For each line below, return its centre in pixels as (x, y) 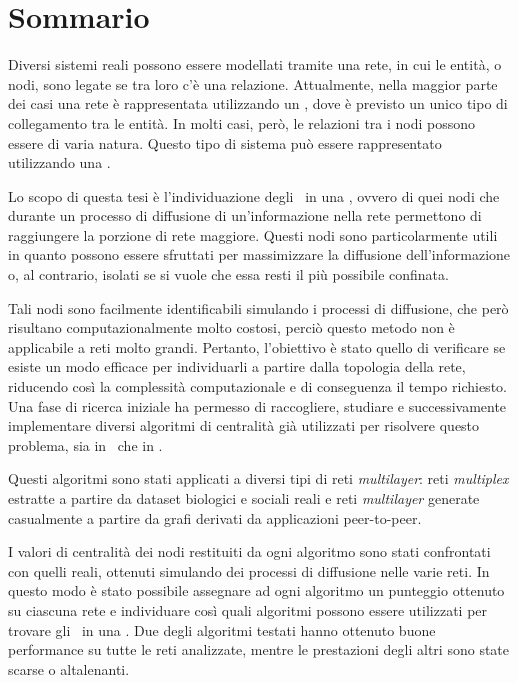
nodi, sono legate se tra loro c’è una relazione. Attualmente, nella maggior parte (253, 83)
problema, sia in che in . (85, 444)
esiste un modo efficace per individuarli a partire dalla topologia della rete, (237, 366)
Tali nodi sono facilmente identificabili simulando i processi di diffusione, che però (258, 307)
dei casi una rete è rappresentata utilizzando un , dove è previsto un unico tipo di (258, 103)
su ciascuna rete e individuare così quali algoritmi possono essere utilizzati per (248, 609)
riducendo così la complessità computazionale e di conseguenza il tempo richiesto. (257, 386)
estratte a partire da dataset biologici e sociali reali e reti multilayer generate (244, 498)
